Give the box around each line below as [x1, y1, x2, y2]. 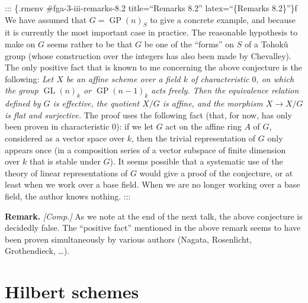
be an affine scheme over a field [66, 72, 181, 85]
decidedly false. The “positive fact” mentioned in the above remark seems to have [5, 221, 301, 234]
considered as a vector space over [5, 131, 125, 144]
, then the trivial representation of [131, 131, 256, 144]
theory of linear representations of [5, 166, 128, 179]
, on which [256, 72, 294, 85]
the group [5, 84, 38, 96]
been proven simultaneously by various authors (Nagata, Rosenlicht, [5, 233, 252, 245]
